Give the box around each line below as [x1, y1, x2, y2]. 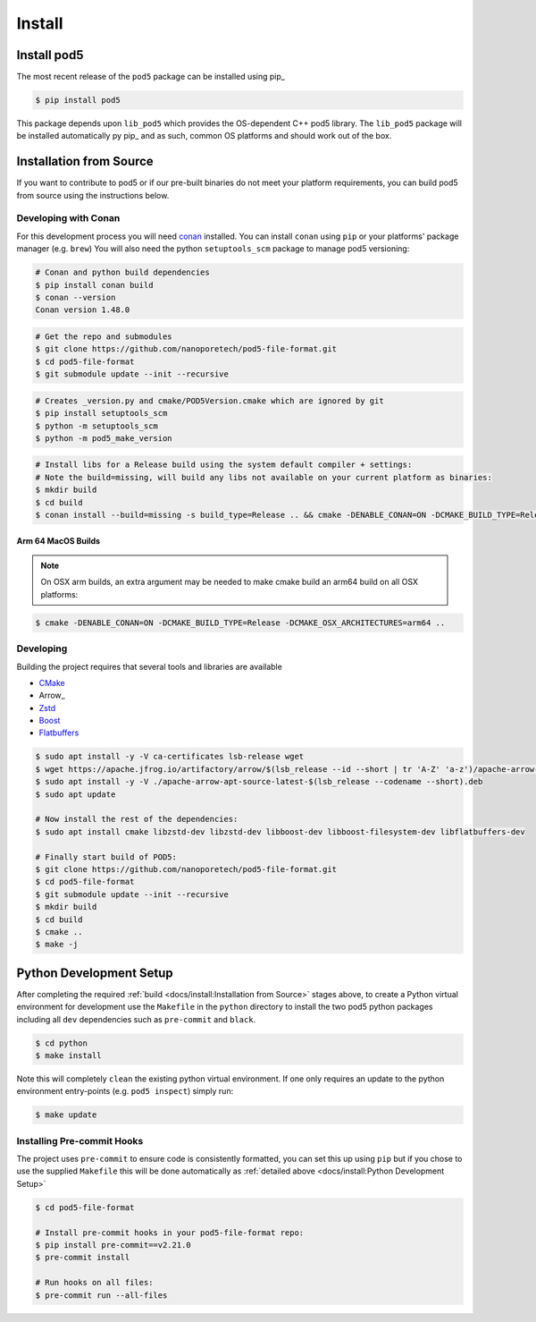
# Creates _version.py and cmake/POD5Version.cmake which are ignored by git [35, 395, 384, 406]
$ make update [35, 1110, 97, 1120]
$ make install [35, 1050, 102, 1060]
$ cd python [35, 1038, 88, 1048]
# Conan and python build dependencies [35, 267, 210, 277]
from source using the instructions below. [16, 190, 170, 200]
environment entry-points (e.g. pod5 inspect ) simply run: [16, 1086, 234, 1097]
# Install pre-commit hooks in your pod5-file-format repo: [35, 1227, 305, 1238]
